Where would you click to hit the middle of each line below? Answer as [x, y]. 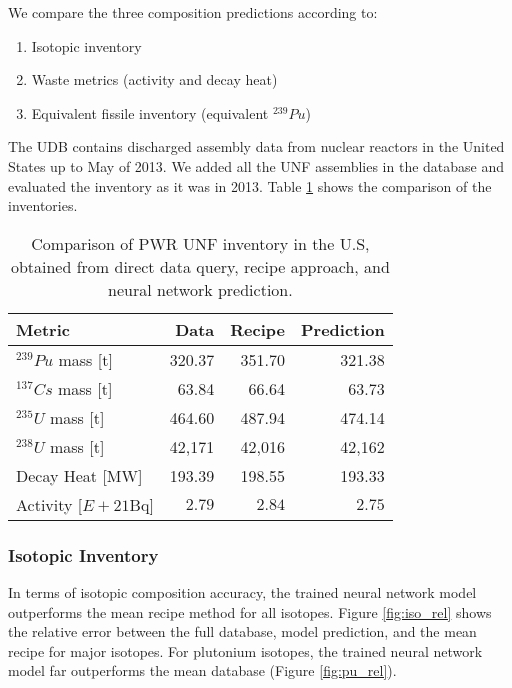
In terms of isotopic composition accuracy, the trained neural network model [242, 591]
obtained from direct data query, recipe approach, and [200, 266]
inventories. [43, 205]
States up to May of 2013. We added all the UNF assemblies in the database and [256, 165]
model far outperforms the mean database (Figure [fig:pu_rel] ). [202, 670]
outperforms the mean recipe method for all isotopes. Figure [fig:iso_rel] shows [250, 611]
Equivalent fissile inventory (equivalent [150, 112]
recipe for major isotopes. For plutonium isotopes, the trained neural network [245, 650]
